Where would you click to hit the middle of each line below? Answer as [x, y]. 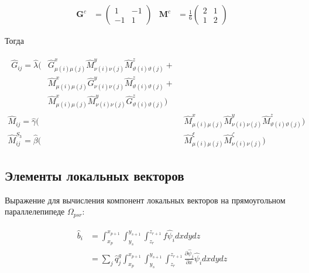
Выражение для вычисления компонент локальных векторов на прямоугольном [145, 200]
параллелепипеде [35, 211]
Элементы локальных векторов [95, 175]
